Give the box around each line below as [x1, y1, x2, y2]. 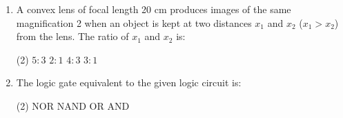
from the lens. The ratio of [16, 29, 129, 43]
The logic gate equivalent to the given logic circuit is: [16, 75, 242, 90]
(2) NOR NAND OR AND [16, 98, 130, 112]
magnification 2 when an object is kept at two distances [16, 15, 252, 30]
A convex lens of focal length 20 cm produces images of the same [16, 2, 291, 16]
